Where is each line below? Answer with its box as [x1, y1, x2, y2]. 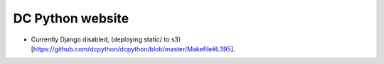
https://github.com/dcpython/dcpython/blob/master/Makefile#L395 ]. [33, 44, 235, 53]
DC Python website [13, 11, 129, 26]
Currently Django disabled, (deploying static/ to [31, 35, 170, 44]
